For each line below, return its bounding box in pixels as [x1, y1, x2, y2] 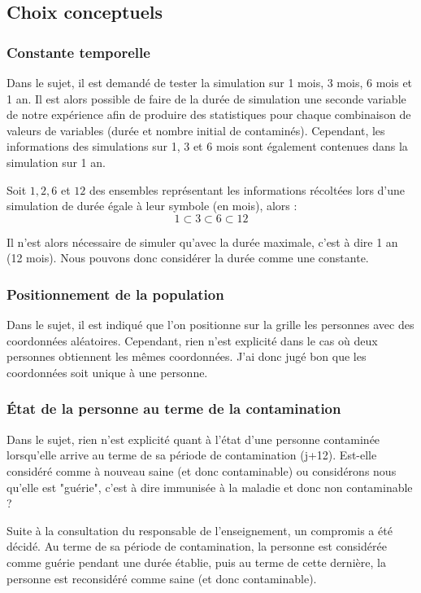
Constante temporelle [7, 42, 150, 62]
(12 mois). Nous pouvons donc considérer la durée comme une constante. [7, 249, 369, 266]
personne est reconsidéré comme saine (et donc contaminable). [7, 569, 317, 586]
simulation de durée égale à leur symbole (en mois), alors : [7, 197, 297, 214]
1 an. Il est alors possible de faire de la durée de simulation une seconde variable [7, 90, 406, 107]
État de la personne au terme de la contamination [7, 398, 341, 419]
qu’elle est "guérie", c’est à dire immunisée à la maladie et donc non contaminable [7, 478, 413, 495]
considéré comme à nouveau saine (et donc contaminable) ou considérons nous [7, 462, 397, 479]
